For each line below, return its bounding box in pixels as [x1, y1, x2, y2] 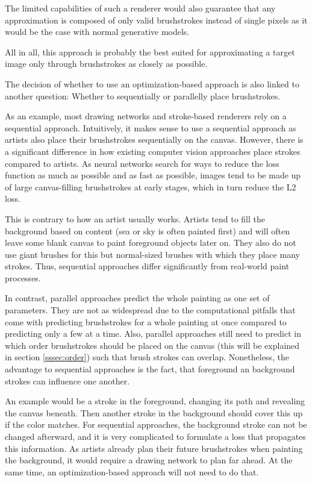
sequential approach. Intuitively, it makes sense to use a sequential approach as [5, 121, 296, 134]
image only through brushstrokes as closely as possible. [5, 57, 208, 70]
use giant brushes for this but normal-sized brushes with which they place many [5, 248, 300, 260]
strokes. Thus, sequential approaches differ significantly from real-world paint [5, 260, 290, 272]
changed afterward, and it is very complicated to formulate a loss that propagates [5, 430, 306, 442]
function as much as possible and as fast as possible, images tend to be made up [5, 169, 301, 181]
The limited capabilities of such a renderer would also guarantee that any [5, 2, 276, 14]
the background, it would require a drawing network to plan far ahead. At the [5, 454, 293, 466]
